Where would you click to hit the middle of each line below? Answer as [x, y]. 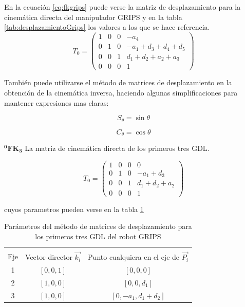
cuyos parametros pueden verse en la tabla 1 [74, 209]
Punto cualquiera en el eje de [134, 257]
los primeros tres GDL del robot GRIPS [98, 236]
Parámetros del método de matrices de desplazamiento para [98, 226]
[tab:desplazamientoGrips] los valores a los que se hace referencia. [107, 27]
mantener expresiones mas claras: [56, 102]
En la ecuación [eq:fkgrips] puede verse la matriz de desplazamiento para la [122, 7]
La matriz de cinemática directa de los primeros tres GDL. [117, 148]
